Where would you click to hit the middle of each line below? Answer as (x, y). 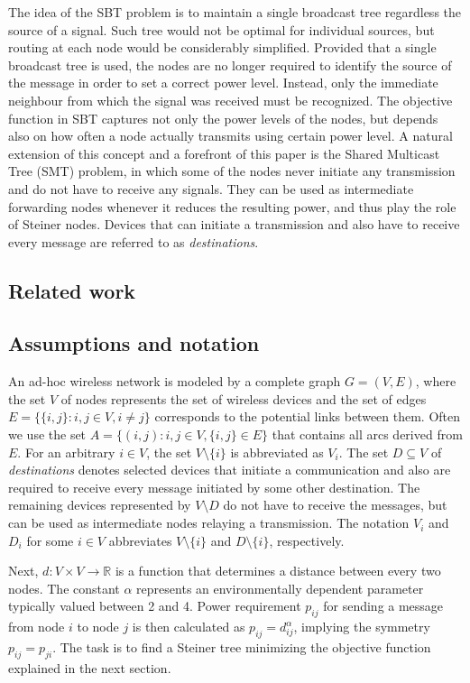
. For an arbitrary (66, 452)
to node (98, 627)
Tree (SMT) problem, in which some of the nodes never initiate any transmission (232, 171)
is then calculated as (189, 627)
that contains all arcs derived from (367, 434)
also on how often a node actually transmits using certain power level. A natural (230, 136)
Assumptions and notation (134, 343)
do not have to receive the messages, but (335, 505)
